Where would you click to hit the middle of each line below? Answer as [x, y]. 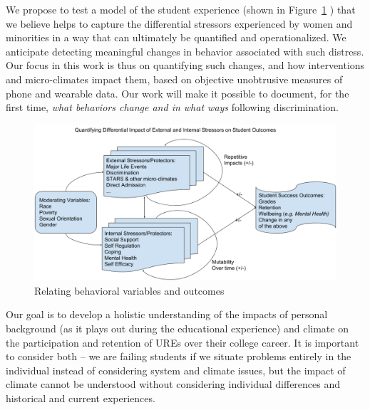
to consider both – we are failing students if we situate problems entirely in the [179, 356]
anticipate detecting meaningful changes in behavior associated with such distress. [185, 51]
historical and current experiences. [81, 398]
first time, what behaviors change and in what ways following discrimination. [173, 107]
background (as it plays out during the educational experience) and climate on [177, 328]
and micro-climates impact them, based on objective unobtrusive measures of [174, 79]
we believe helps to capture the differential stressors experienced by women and [179, 23]
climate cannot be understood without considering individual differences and [173, 384]
